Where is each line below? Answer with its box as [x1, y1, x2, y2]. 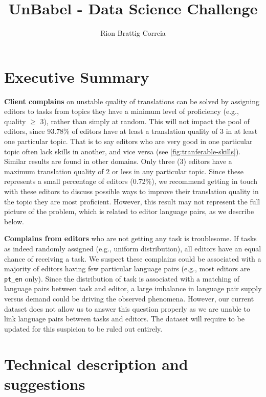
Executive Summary [4, 66, 149, 87]
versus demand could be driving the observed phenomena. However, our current [4, 293, 254, 303]
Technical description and [4, 353, 188, 374]
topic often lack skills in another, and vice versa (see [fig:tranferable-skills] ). [4, 146, 241, 156]
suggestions [4, 373, 85, 394]
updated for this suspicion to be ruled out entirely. [4, 323, 163, 334]
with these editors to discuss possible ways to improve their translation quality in [4, 186, 259, 196]
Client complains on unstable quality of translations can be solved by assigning [4, 96, 259, 106]
